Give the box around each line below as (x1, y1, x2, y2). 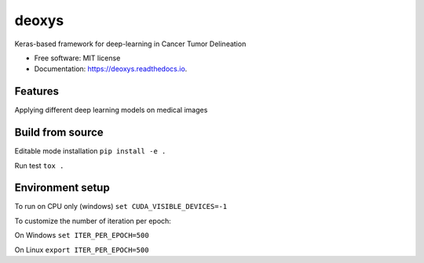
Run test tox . (14, 160, 64, 170)
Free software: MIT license (34, 53, 121, 63)
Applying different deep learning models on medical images (14, 106, 208, 115)
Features (14, 85, 59, 98)
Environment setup (14, 181, 110, 195)
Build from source (14, 126, 104, 139)
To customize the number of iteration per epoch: (14, 216, 172, 225)
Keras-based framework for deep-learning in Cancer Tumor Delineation (14, 39, 247, 49)
